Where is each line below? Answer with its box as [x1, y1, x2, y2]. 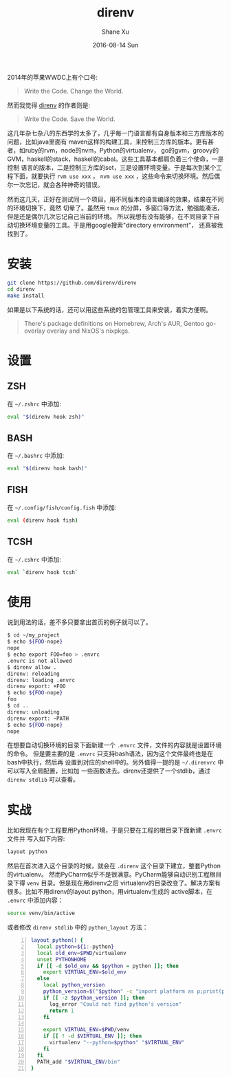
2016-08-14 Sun [92, 41, 139, 49]
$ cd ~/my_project [7, 632, 60, 639]
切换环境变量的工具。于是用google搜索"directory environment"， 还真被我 [12, 221, 223, 229]
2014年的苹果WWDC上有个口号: [7, 73, 98, 81]
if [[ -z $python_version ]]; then [43, 994, 145, 1001]
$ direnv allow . [7, 663, 57, 671]
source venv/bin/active [7, 910, 76, 917]
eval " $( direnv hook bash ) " [7, 465, 88, 472]
